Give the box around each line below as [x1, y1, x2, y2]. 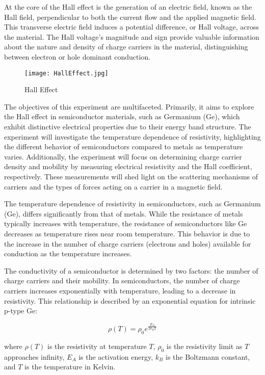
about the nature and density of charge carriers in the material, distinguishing [4, 41, 248, 52]
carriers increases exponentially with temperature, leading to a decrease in [4, 285, 236, 296]
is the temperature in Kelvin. [24, 361, 116, 372]
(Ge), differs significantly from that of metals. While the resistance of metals [4, 208, 243, 219]
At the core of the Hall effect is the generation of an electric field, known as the [4, 2, 252, 12]
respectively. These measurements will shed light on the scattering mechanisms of [4, 171, 258, 181]
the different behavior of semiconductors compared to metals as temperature [4, 141, 243, 152]
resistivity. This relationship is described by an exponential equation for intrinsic [4, 295, 256, 306]
